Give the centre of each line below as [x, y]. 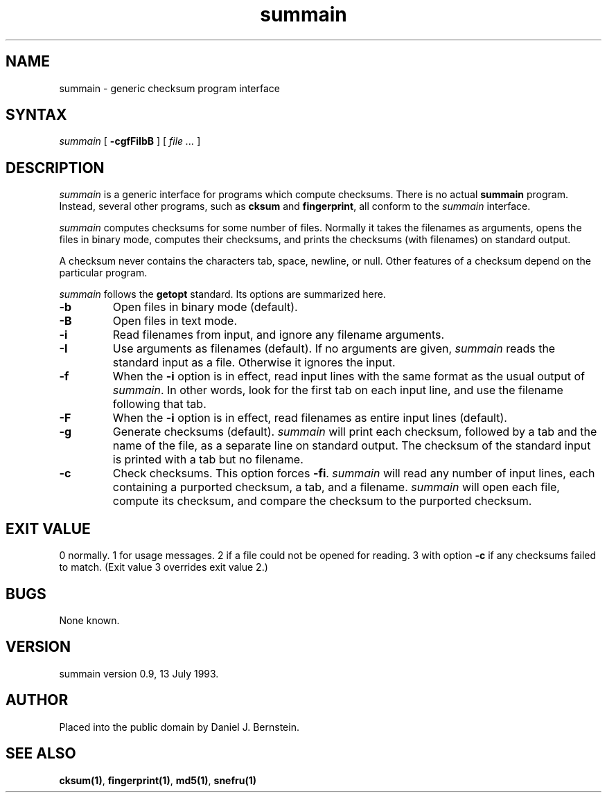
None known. [89, 620]
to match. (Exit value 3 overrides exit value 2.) [164, 567]
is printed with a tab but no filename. [208, 460]
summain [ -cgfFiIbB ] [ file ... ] [130, 141]
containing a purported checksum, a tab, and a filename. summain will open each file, [336, 487]
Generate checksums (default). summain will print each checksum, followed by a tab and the [355, 432]
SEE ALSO [41, 754]
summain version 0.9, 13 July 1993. [139, 673]
